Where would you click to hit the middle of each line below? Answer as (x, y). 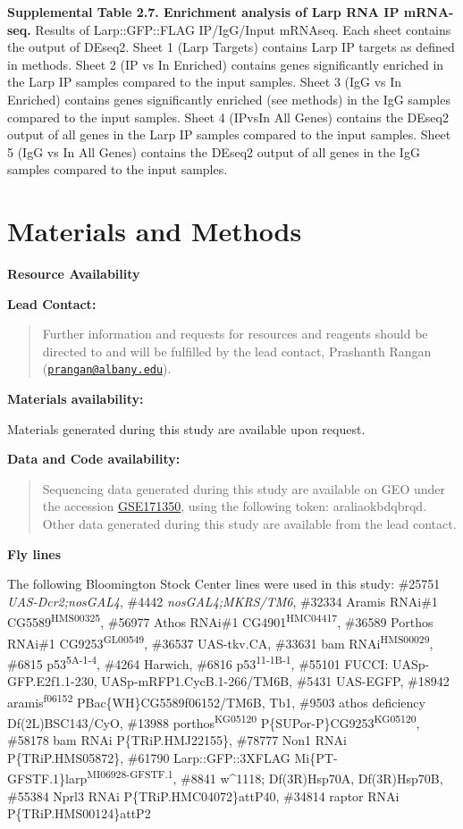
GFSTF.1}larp (47, 779)
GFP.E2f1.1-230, (52, 681)
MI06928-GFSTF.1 (130, 774)
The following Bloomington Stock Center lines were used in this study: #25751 (224, 584)
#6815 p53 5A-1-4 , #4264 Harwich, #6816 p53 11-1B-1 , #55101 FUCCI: (198, 662)
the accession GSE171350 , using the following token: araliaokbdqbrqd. (235, 506)
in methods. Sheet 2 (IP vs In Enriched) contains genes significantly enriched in (226, 64)
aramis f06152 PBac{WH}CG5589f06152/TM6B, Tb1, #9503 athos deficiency (216, 700)
